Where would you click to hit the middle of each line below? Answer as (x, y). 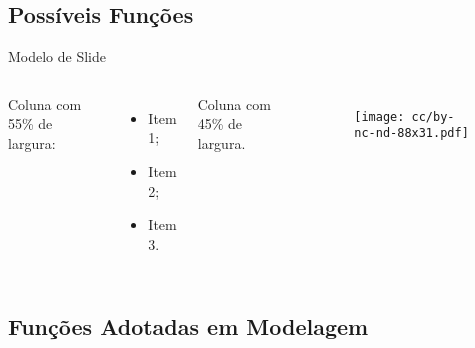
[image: (379, 116)
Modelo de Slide (57, 56)
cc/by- (433, 116)
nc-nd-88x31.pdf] (411, 133)
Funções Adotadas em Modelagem (188, 325)
